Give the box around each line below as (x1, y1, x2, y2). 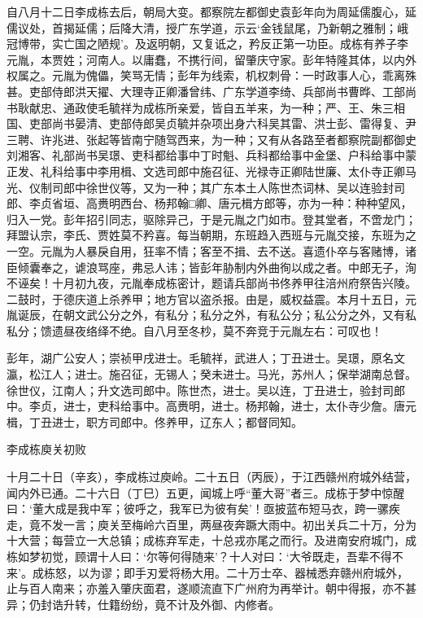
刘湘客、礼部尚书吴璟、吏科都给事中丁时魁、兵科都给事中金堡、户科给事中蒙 (7, 147, 416, 164)
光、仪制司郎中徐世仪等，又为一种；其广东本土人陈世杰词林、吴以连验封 (7, 178, 394, 195)
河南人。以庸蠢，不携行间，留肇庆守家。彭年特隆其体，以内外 (85, 50, 416, 68)
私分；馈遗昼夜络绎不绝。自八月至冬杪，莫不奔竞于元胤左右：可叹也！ (7, 322, 382, 339)
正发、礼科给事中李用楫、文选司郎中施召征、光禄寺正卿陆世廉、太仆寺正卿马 (7, 162, 416, 179)
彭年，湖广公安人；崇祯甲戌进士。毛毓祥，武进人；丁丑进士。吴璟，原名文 (7, 349, 405, 366)
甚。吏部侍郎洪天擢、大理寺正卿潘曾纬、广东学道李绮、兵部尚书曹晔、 (7, 82, 382, 99)
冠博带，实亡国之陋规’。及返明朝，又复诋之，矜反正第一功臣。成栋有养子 (7, 35, 397, 52)
